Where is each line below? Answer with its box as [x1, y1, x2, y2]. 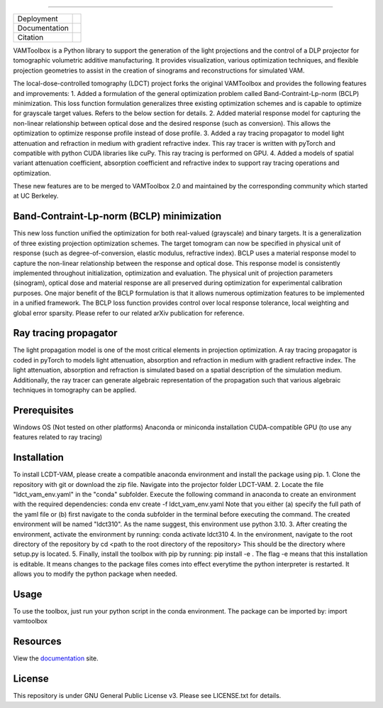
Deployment [17, 14, 58, 23]
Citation [17, 33, 44, 42]
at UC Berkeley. [13, 192, 59, 200]
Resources [13, 635, 62, 648]
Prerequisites [13, 404, 74, 416]
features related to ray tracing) [13, 433, 103, 441]
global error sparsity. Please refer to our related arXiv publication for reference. [13, 309, 245, 317]
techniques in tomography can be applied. [13, 385, 137, 394]
